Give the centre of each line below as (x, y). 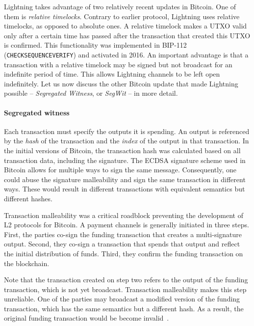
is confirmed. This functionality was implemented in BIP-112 (95, 45)
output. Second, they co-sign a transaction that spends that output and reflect (122, 244)
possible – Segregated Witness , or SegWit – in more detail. (91, 93)
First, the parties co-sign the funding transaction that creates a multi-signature (123, 234)
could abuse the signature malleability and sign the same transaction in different (125, 179)
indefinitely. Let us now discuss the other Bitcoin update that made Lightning (121, 83)
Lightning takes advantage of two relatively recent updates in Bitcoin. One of (120, 6)
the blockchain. (27, 263)
